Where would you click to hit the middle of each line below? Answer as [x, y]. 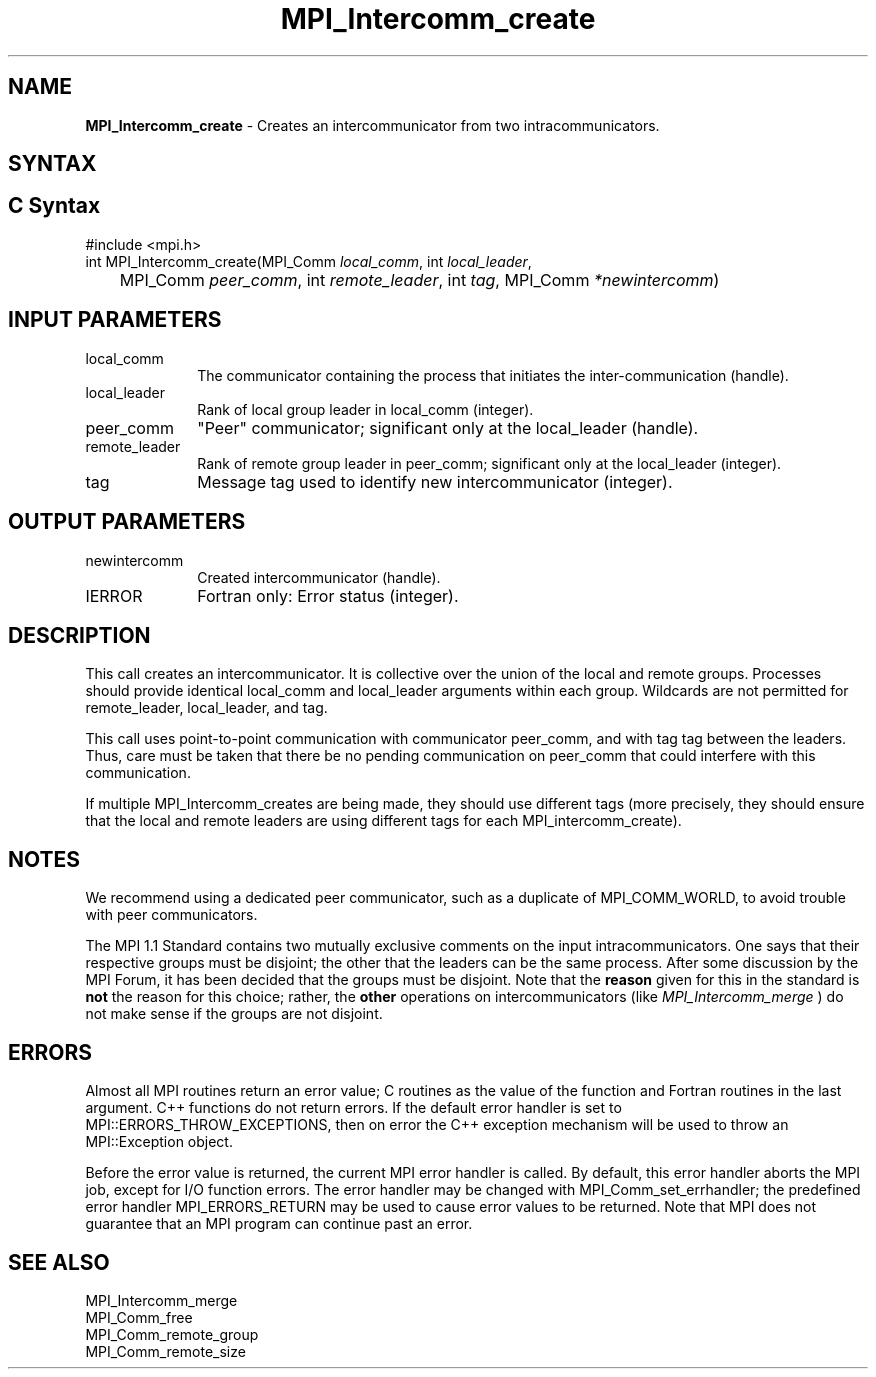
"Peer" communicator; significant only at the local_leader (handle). [448, 427]
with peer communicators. [171, 915]
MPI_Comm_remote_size [165, 1351]
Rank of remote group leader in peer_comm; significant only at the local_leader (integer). [489, 463]
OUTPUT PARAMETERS [127, 522]
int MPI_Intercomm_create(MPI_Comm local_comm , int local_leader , [308, 261]
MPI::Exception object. [159, 1142]
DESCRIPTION [79, 635]
